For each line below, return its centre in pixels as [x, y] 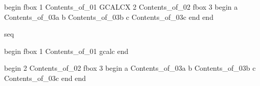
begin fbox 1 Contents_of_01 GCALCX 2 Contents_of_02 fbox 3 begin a [121, 7]
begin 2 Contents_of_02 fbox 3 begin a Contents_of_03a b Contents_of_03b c [130, 68]
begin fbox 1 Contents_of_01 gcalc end [66, 51]
